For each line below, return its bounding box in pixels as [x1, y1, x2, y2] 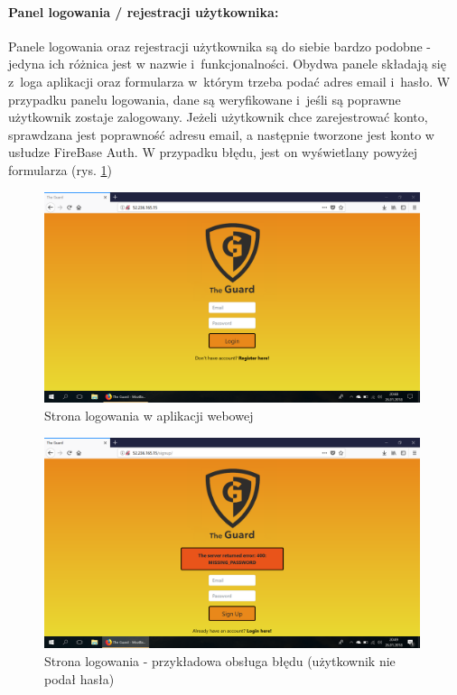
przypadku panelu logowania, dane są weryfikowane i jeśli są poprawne [8, 89, 401, 108]
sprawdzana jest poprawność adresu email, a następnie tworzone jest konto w [8, 125, 434, 144]
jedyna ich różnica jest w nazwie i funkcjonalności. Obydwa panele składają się [8, 54, 446, 73]
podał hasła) [44, 669, 115, 688]
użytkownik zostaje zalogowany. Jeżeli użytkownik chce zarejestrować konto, [8, 107, 428, 126]
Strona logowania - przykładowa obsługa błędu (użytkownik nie [44, 652, 396, 671]
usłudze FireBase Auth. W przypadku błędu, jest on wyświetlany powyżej [8, 143, 418, 162]
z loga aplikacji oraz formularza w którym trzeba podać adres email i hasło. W [8, 71, 451, 90]
